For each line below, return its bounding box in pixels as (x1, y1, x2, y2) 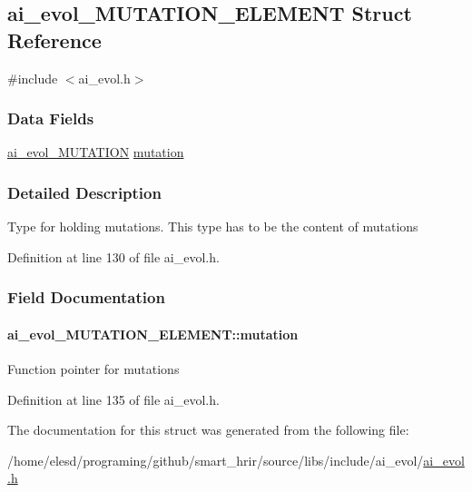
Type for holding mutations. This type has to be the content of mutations (7, 217, 418, 236)
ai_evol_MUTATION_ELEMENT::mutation (7, 324, 299, 343)
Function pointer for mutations (7, 359, 180, 379)
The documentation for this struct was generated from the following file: (7, 420, 409, 439)
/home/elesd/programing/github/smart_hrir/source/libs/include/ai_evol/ (7, 450, 424, 469)
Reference (7, 25, 102, 54)
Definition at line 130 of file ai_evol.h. (7, 247, 220, 266)
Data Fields (7, 107, 94, 130)
